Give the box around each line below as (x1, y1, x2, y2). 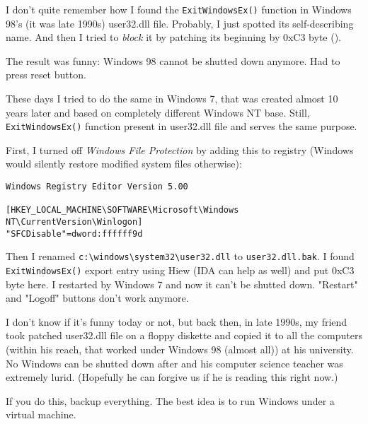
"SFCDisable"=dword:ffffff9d (6, 228, 143, 239)
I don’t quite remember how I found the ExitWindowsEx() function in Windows (6, 2, 352, 16)
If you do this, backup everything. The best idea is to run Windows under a (6, 393, 335, 408)
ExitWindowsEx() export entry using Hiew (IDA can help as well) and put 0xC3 (6, 263, 355, 277)
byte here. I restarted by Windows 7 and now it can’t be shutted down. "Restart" (6, 276, 358, 291)
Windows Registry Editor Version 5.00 (6, 182, 188, 192)
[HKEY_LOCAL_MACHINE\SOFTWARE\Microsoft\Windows (6, 205, 239, 216)
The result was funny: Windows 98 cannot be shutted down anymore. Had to (6, 53, 340, 68)
